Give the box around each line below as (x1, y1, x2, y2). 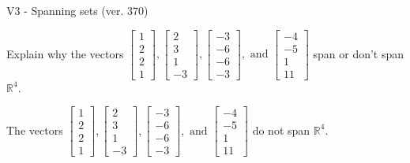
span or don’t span (313, 45, 404, 61)
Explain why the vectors (6, 45, 124, 61)
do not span (252, 121, 310, 138)
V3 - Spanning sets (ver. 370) (6, 2, 149, 18)
